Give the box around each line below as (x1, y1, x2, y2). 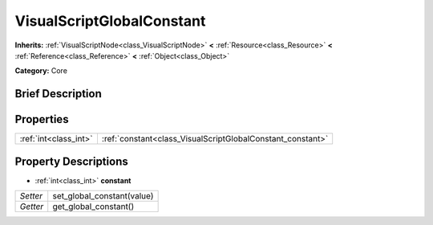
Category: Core (14, 66, 68, 76)
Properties (14, 112, 69, 126)
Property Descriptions (14, 154, 128, 168)
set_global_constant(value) (52, 190, 154, 202)
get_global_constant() (52, 201, 135, 212)
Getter (19, 201, 44, 212)
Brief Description (14, 87, 102, 100)
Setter (19, 190, 43, 202)
